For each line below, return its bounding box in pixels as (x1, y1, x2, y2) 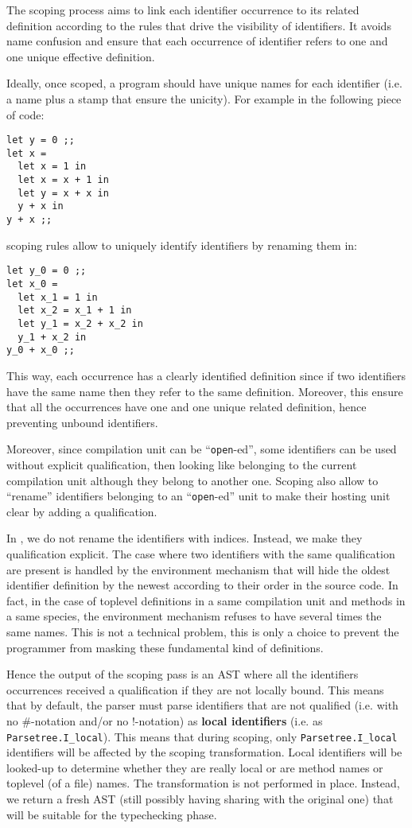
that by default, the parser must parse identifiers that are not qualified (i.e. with (6, 697, 398, 713)
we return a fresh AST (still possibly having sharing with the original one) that (6, 790, 394, 807)
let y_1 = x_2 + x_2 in (17, 317, 143, 329)
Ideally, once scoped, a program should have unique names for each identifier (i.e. (6, 75, 402, 91)
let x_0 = (6, 278, 58, 290)
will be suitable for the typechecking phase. (6, 806, 217, 822)
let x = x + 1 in (17, 174, 109, 186)
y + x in (17, 200, 64, 212)
